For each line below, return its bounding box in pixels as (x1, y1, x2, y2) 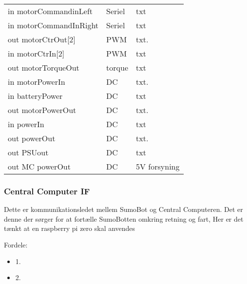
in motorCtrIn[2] (8, 48, 65, 59)
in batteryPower (8, 90, 63, 101)
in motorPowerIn (8, 76, 65, 87)
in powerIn (8, 118, 44, 130)
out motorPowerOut (8, 104, 76, 115)
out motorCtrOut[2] (8, 34, 76, 45)
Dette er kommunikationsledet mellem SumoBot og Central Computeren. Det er (4, 204, 243, 214)
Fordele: (4, 240, 28, 249)
